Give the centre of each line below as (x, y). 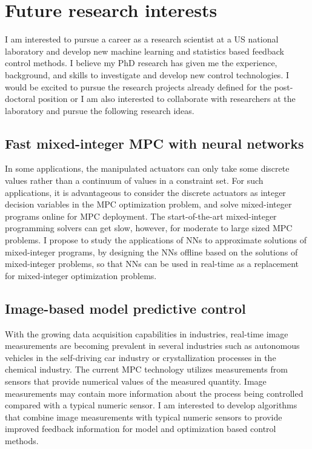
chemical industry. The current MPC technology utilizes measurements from (146, 369)
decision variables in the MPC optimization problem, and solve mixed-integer (148, 204)
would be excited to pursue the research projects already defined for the (138, 86)
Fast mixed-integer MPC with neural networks (154, 143)
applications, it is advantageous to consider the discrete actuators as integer (145, 192)
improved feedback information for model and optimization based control (141, 429)
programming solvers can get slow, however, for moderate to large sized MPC (149, 228)
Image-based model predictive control (125, 308)
